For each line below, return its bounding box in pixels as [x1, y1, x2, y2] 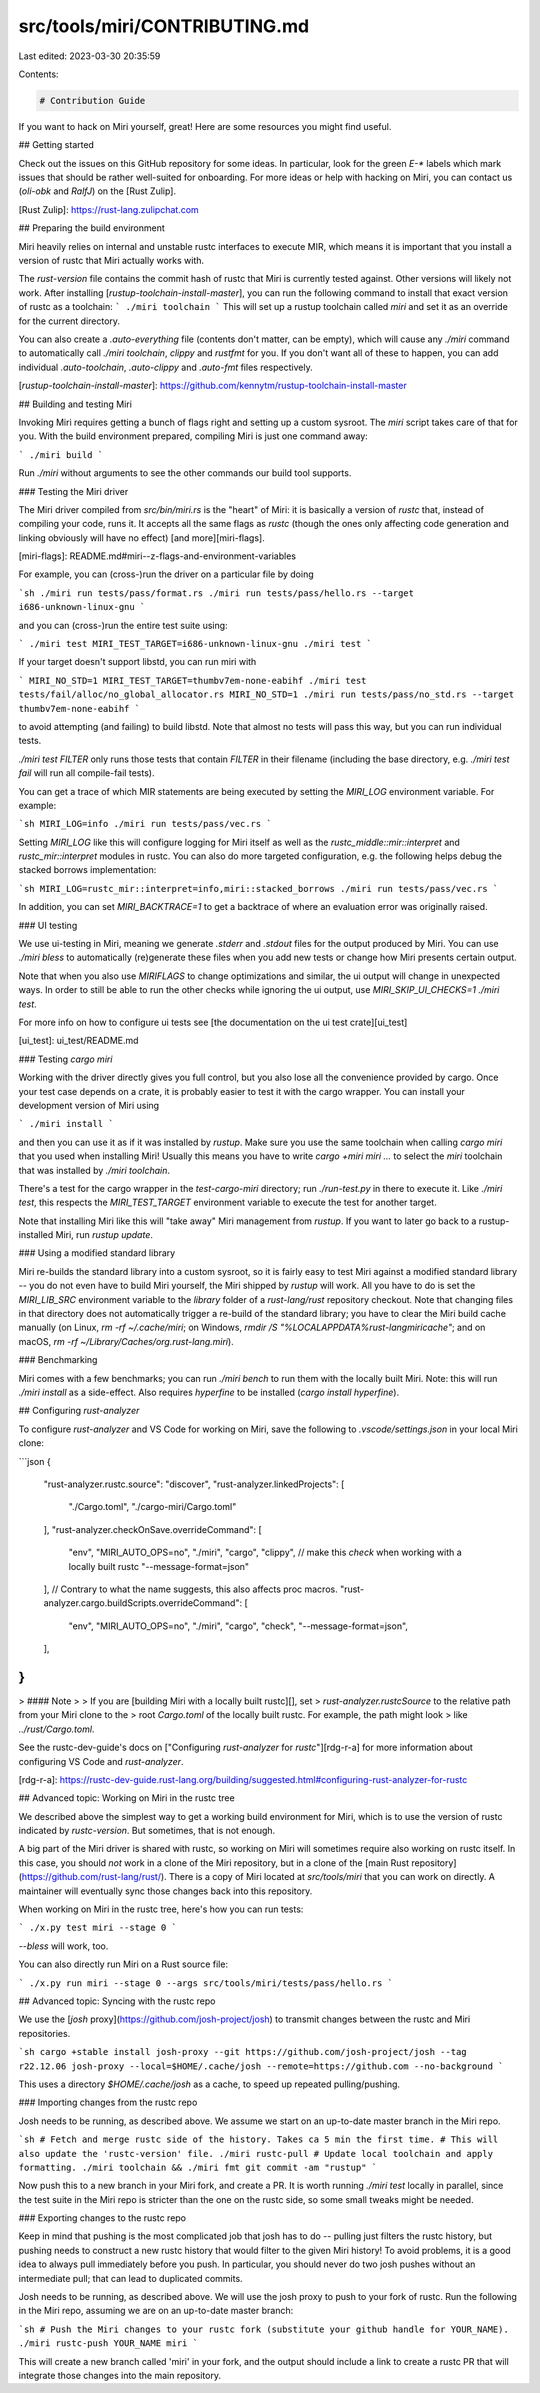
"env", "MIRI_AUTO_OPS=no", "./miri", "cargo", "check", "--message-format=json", [68, 1620, 409, 1632]
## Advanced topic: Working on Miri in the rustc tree [18, 1792, 235, 1804]
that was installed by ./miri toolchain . [18, 1164, 170, 1176]
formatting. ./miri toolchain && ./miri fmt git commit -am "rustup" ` [18, 2161, 378, 2173]
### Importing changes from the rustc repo [18, 2096, 198, 2109]
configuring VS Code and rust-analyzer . [18, 1755, 184, 1767]
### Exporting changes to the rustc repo [18, 2212, 187, 2224]
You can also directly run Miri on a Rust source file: [18, 1958, 229, 1970]
